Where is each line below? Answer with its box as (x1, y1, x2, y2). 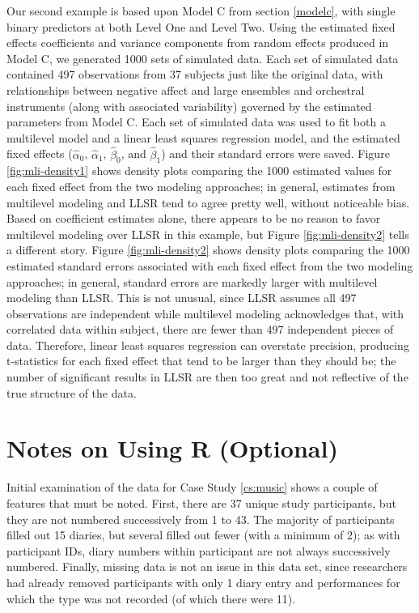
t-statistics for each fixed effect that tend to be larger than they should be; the (6, 352, 396, 369)
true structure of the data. (6, 384, 137, 401)
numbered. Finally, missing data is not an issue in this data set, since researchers (6, 558, 408, 575)
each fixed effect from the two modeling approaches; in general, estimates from (6, 177, 396, 194)
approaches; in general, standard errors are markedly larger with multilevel (6, 273, 378, 290)
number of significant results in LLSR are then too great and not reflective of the (6, 368, 408, 385)
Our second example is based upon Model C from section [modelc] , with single (6, 2, 396, 19)
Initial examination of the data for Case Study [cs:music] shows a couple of (6, 479, 378, 496)
